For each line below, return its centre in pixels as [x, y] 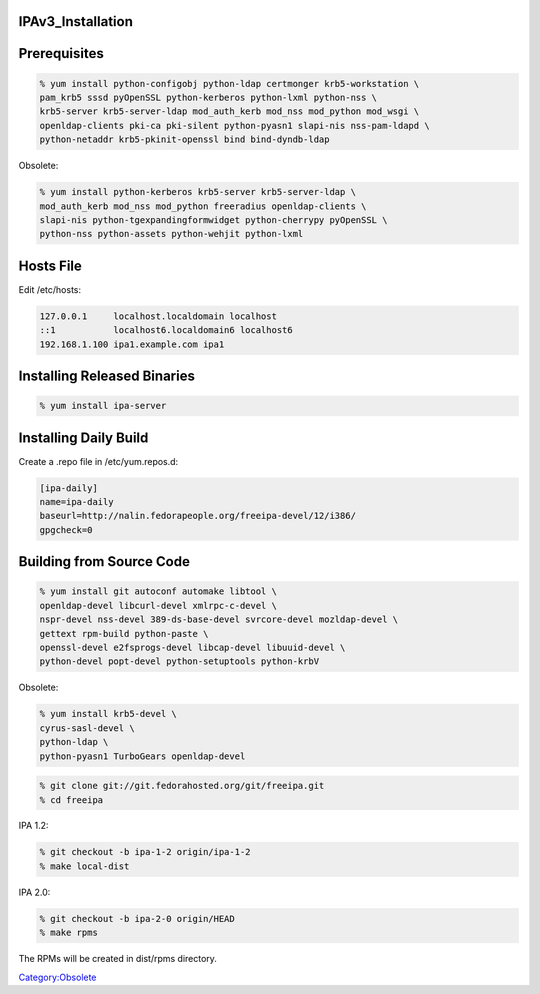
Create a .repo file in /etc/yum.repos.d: [98, 461]
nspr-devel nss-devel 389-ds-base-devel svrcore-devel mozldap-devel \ [219, 619]
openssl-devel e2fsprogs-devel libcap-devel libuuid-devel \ [192, 647]
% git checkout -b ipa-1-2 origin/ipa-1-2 [145, 852]
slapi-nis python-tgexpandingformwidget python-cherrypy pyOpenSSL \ [213, 219]
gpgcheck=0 [66, 529]
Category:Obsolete [57, 977]
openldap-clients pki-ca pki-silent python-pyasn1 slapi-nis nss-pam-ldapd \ [234, 125]
